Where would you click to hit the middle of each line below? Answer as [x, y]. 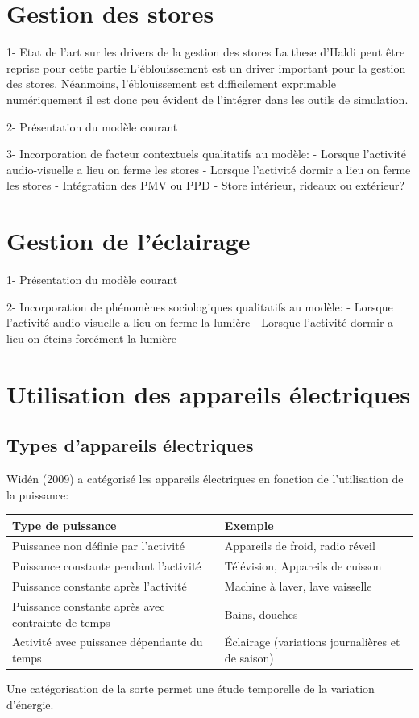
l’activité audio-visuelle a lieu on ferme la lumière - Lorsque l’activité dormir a [200, 322]
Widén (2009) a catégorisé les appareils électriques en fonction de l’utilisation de [205, 478]
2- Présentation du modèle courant [92, 126]
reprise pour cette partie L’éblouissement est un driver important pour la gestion [206, 67]
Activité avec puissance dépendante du [108, 642]
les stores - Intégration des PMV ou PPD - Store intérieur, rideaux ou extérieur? [206, 185]
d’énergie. [30, 704]
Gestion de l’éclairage [129, 241]
